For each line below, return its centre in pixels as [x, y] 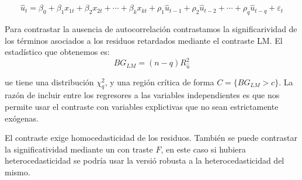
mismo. [18, 172]
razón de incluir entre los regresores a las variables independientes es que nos [142, 95]
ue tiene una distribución [49, 82]
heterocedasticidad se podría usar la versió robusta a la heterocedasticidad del [145, 160]
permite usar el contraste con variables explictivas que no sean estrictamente [142, 106]
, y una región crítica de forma [159, 82]
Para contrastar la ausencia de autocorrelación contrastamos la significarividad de [151, 29]
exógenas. [22, 118]
